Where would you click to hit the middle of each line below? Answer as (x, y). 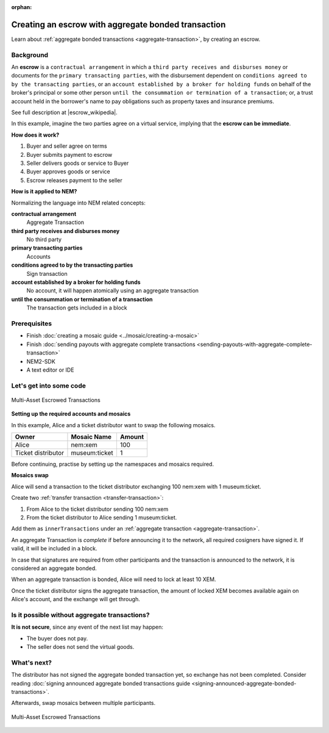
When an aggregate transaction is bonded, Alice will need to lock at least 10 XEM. (114, 579)
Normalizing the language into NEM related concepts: (78, 203)
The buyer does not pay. (57, 638)
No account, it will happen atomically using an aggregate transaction (113, 291)
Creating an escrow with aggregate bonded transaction (119, 24)
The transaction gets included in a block (77, 308)
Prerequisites (31, 323)
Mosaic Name (91, 437)
